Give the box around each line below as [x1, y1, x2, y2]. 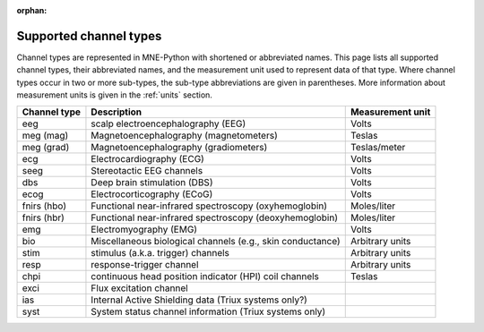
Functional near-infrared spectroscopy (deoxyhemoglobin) [91, 211, 339, 224]
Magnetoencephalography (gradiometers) [91, 141, 268, 154]
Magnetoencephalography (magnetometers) [91, 130, 278, 142]
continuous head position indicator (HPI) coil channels [91, 270, 320, 283]
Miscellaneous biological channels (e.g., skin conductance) [91, 235, 341, 248]
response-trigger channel [91, 259, 199, 271]
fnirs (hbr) [22, 211, 65, 224]
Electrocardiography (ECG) [91, 153, 205, 166]
